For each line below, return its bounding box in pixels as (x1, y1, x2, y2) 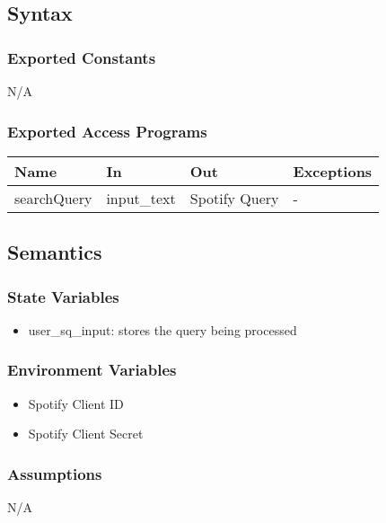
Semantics (7, 238, 102, 266)
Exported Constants (7, 46, 156, 68)
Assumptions (7, 462, 102, 484)
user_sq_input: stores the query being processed (28, 320, 297, 339)
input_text (106, 187, 176, 208)
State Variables (7, 285, 119, 307)
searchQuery (14, 187, 92, 208)
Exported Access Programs (7, 120, 207, 142)
